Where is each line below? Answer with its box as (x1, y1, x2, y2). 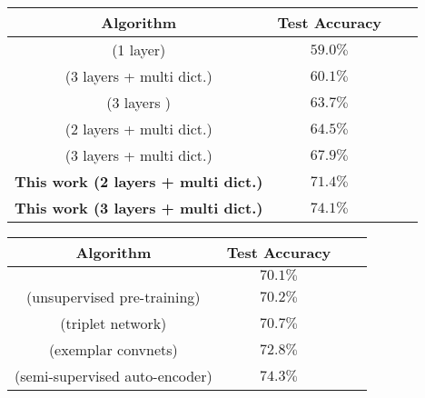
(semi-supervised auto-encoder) (15, 365, 212, 386)
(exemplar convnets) (48, 339, 178, 360)
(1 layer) (112, 39, 166, 60)
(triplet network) (60, 313, 167, 333)
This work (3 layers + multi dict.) (15, 197, 263, 218)
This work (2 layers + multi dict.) (15, 171, 263, 192)
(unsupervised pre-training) (26, 286, 201, 307)
